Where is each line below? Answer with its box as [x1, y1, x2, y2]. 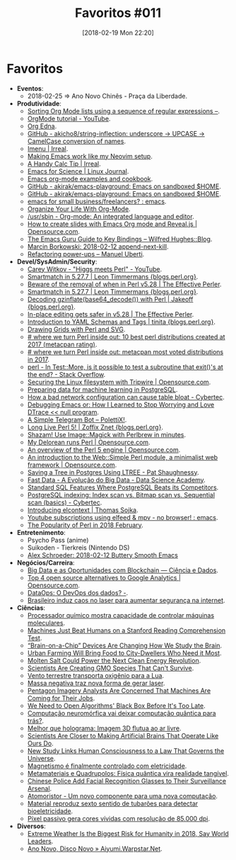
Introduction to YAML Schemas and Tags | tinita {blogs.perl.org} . [27, 317, 216, 326]
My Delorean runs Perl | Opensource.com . [27, 438, 151, 446]
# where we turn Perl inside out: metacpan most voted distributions [27, 347, 224, 356]
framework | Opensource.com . [27, 460, 117, 469]
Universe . [27, 754, 56, 762]
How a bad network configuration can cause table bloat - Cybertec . [27, 392, 225, 401]
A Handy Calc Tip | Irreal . [27, 159, 102, 168]
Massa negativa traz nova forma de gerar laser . [27, 679, 165, 687]
